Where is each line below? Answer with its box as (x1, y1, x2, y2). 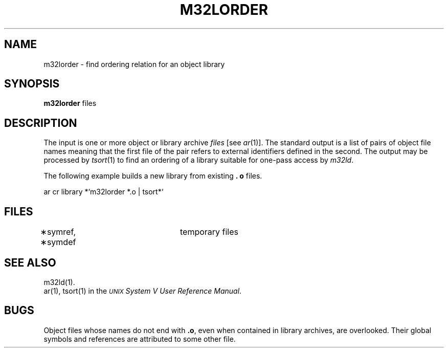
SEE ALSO (4, 256, 56, 269)
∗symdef (40, 237, 76, 248)
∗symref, (40, 227, 76, 237)
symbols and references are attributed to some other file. (43, 334, 236, 343)
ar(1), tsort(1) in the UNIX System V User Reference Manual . (43, 286, 242, 295)
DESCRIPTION (4, 116, 77, 129)
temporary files (180, 227, 238, 237)
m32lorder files (43, 99, 97, 108)
